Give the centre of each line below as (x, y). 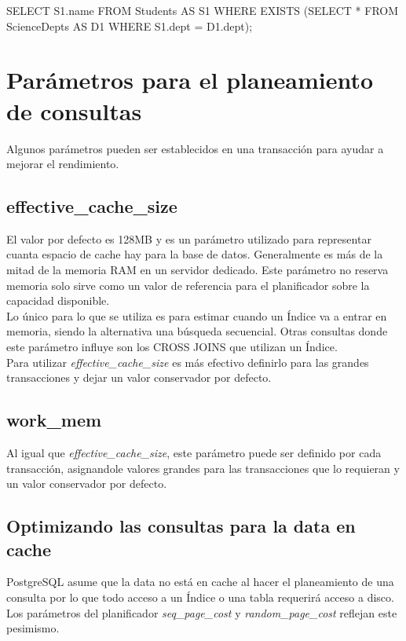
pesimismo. (33, 628)
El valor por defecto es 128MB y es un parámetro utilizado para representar (189, 238)
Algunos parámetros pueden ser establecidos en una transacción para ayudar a (195, 148)
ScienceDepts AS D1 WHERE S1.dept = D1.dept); (130, 26)
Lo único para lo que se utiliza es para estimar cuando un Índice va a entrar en (197, 315)
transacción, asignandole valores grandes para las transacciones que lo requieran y (203, 468)
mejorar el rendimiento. (63, 164)
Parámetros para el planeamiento (190, 80)
